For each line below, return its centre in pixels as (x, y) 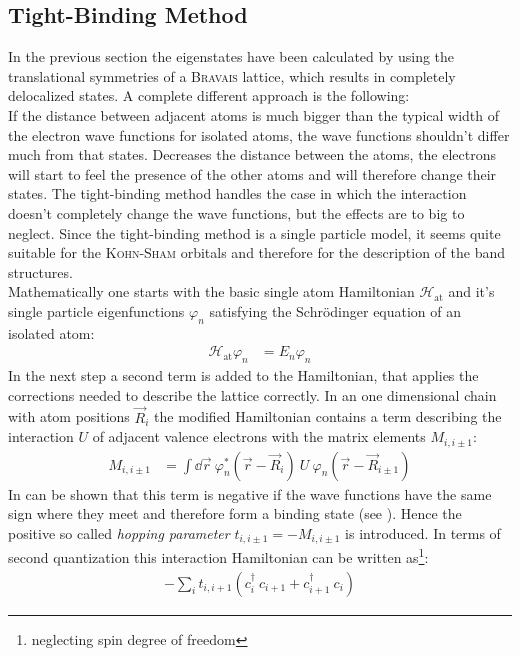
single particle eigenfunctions (96, 310)
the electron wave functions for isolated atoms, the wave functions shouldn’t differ (259, 134)
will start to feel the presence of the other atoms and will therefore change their (252, 173)
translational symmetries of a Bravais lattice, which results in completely (232, 75)
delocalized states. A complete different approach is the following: (209, 95)
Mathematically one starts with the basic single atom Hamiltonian (211, 291)
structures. (40, 271)
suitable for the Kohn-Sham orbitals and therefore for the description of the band (257, 252)
